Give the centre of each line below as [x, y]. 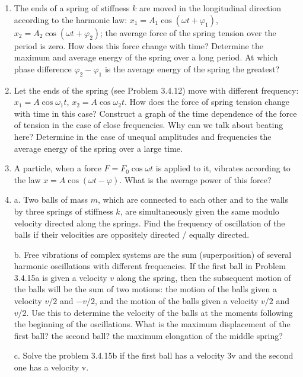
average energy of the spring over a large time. [98, 148]
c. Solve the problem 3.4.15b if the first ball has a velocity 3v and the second [154, 355]
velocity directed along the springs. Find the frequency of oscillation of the [149, 223]
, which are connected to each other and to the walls [193, 199]
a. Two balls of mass [51, 199]
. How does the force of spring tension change [207, 102]
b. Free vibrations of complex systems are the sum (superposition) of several [153, 254]
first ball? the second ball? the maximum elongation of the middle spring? [148, 335]
